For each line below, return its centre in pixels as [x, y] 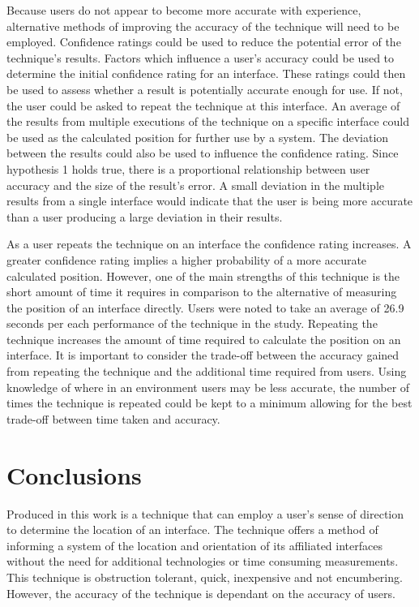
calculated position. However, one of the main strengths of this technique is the [203, 276]
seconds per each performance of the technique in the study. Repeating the [192, 323]
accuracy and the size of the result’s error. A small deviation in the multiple [195, 185]
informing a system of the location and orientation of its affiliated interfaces [195, 545]
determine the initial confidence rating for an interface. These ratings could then [206, 73]
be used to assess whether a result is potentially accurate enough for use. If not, [205, 89]
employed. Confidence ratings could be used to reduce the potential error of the [204, 42]
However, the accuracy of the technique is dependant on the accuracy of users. [201, 593]
